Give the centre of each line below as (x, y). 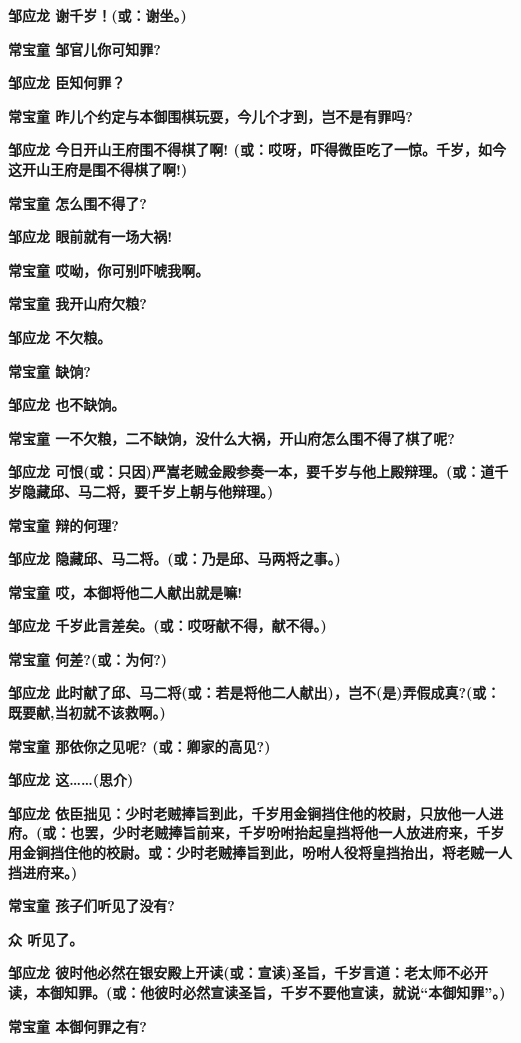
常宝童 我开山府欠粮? (77, 303)
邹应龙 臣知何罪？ (67, 82)
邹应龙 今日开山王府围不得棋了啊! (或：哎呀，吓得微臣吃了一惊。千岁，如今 (257, 149)
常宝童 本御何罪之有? (77, 1025)
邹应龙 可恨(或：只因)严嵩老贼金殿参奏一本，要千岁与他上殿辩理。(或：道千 (258, 471)
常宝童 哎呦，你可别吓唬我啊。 (109, 269)
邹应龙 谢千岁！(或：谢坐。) (97, 15)
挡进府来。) (43, 871)
